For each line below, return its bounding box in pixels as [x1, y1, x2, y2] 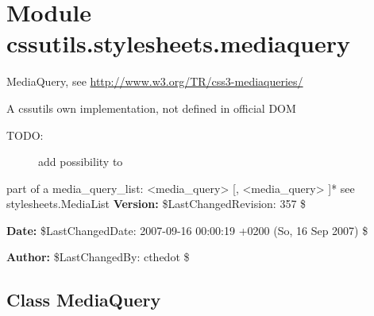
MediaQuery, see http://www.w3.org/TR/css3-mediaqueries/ [6, 73, 303, 90]
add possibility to [38, 153, 123, 170]
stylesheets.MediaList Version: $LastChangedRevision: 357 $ [6, 195, 307, 212]
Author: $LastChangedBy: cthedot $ [6, 249, 190, 265]
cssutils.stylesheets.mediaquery [6, 27, 350, 60]
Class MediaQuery [6, 287, 161, 312]
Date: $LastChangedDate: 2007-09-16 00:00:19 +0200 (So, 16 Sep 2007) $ [6, 222, 368, 238]
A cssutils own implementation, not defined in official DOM [6, 99, 296, 116]
